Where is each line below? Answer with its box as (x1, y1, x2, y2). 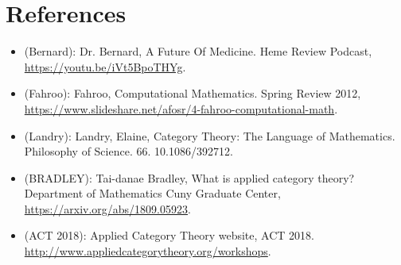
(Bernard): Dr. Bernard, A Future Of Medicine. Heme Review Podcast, (24, 43, 372, 60)
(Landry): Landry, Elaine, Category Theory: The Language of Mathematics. (24, 127, 395, 144)
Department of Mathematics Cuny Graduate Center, (24, 185, 281, 202)
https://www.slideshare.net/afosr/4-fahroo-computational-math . (24, 100, 338, 117)
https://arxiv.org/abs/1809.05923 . (24, 200, 191, 217)
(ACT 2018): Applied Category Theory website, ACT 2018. (24, 227, 314, 244)
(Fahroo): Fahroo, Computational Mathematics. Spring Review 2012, (24, 85, 361, 102)
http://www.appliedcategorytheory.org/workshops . (24, 243, 271, 259)
